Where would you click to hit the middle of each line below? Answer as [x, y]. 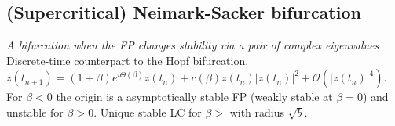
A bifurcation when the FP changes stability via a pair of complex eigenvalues [193, 45]
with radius [257, 112]
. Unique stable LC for [148, 112]
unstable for [35, 112]
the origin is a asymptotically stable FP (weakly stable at [194, 97]
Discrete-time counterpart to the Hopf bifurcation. [128, 60]
